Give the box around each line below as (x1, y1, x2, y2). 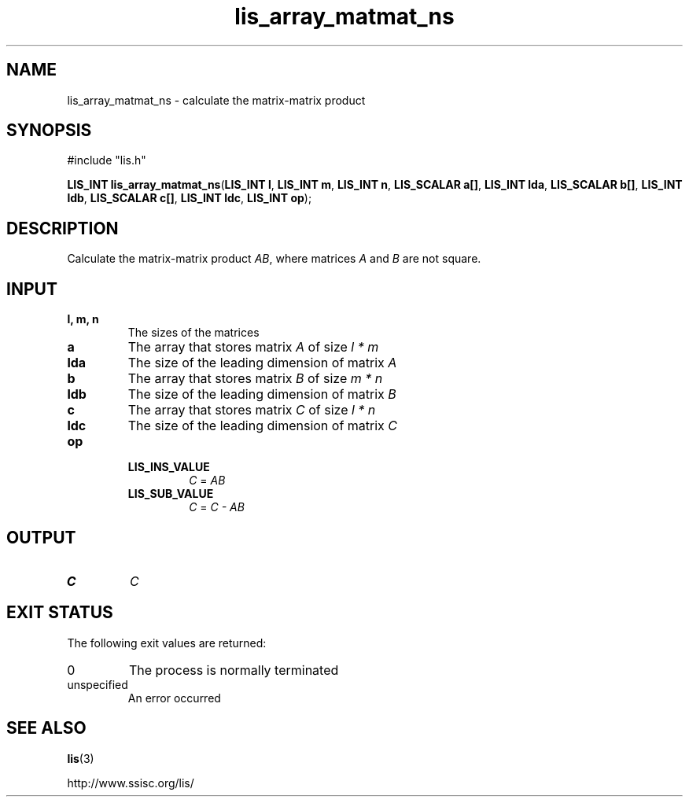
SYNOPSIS (6, 120, 92, 141)
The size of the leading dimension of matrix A (127, 355, 397, 371)
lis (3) (67, 751, 94, 765)
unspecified (67, 677, 128, 691)
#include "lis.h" (67, 153, 146, 168)
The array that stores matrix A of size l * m (127, 339, 379, 355)
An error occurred (127, 691, 221, 705)
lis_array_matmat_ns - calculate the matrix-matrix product (67, 93, 366, 107)
